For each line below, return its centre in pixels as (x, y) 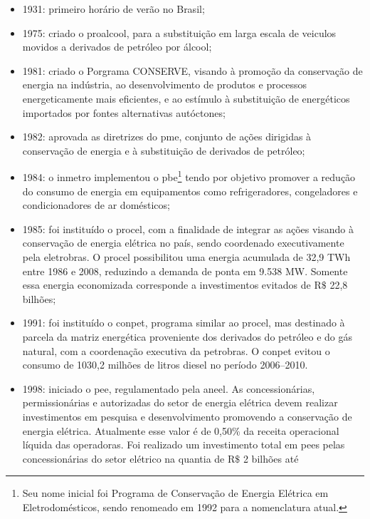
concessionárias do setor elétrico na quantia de (123, 458)
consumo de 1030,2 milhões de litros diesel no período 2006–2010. (165, 365)
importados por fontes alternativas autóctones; (124, 112)
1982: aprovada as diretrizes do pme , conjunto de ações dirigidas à (167, 137)
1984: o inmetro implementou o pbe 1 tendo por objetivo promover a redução (189, 176)
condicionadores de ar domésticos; (96, 205)
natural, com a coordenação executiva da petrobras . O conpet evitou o (176, 350)
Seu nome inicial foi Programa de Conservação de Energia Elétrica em (175, 493)
